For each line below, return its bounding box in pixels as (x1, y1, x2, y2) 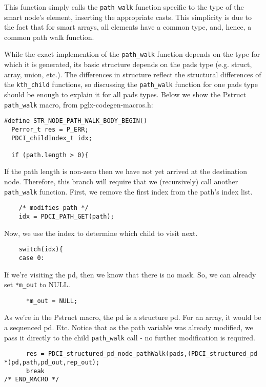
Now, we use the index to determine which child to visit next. (4, 227, 198, 238)
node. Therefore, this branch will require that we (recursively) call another (4, 176, 238, 187)
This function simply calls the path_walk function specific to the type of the (4, 2, 244, 12)
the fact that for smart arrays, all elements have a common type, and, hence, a (4, 21, 252, 32)
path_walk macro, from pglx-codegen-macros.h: (4, 99, 153, 110)
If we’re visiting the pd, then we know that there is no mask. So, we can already (4, 269, 256, 279)
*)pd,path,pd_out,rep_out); (4, 358, 100, 366)
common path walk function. (4, 31, 94, 42)
